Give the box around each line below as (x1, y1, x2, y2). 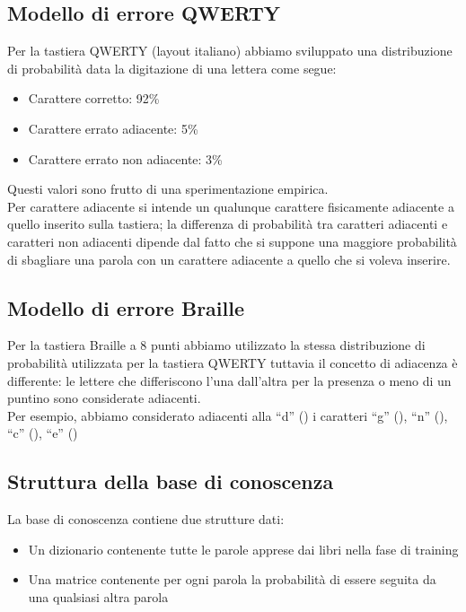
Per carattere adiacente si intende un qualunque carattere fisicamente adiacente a (7, 197, 454, 215)
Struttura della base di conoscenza (7, 468, 334, 495)
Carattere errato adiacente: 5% (28, 118, 198, 137)
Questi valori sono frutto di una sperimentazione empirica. (7, 179, 329, 198)
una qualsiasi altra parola (28, 587, 169, 606)
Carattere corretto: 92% (28, 89, 160, 108)
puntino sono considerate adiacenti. (7, 389, 201, 407)
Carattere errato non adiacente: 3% (28, 149, 223, 168)
